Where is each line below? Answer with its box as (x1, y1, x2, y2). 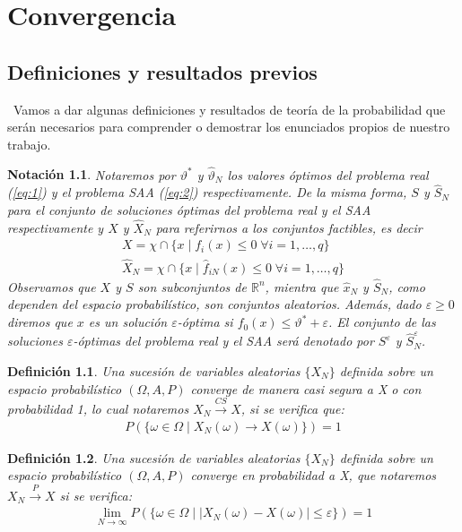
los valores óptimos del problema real (227, 165, 429, 184)
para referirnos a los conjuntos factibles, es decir (155, 218, 423, 236)
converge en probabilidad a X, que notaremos (190, 466, 437, 485)
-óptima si (177, 313, 233, 331)
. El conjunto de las (327, 313, 436, 331)
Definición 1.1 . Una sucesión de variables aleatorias (7, 361, 301, 380)
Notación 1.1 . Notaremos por (7, 165, 176, 184)
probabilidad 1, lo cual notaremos (7, 399, 189, 417)
